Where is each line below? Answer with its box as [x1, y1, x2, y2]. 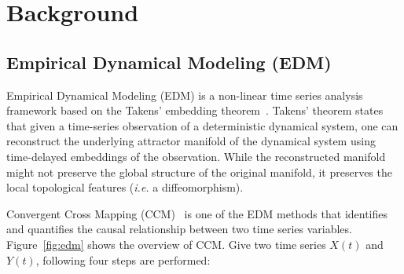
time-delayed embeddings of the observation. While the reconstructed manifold [6, 148, 386, 164]
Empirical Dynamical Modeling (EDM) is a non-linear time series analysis [6, 86, 363, 103]
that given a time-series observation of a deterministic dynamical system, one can [6, 117, 398, 133]
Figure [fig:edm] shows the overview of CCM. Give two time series [6, 236, 326, 252]
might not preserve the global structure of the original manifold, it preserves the [6, 163, 392, 180]
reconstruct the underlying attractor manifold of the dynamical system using [6, 133, 376, 149]
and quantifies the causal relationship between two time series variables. [6, 221, 352, 237]
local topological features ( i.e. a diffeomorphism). [6, 179, 244, 195]
